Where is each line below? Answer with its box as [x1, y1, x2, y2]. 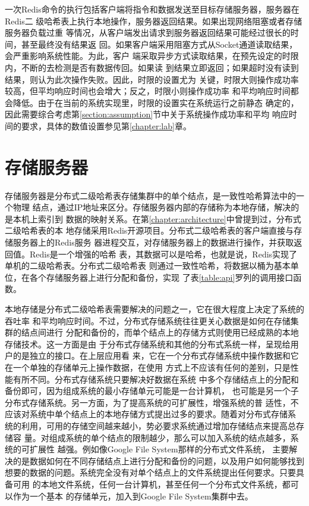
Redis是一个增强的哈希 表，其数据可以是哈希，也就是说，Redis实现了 [29, 247, 298, 260]
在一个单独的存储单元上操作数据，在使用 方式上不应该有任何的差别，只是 [5, 361, 291, 373]
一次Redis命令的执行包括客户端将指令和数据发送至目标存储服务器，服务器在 [5, 3, 299, 15]
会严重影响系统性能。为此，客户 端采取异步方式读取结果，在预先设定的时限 [5, 49, 299, 62]
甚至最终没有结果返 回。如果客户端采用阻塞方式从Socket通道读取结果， [21, 38, 298, 50]
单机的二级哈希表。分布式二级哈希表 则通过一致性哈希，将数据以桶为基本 [5, 259, 291, 272]
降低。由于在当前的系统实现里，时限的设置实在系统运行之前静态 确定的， [12, 96, 299, 108]
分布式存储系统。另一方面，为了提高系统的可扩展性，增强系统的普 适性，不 [5, 396, 299, 408]
